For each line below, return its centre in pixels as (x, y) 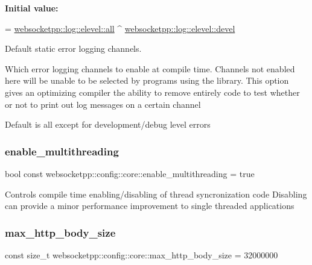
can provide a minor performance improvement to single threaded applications (150, 206)
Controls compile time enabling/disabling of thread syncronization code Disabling (156, 194)
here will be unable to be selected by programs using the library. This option (147, 80)
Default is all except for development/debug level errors (108, 124)
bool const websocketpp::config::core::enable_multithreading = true (130, 173)
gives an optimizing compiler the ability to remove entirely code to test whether (152, 92)
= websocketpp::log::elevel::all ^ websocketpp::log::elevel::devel (120, 28)
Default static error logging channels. (73, 48)
